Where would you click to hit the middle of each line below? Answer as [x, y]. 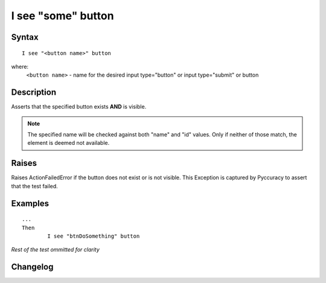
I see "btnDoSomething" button [94, 236]
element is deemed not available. [69, 143]
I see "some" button [62, 16]
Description [34, 93]
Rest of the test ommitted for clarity [55, 250]
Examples [30, 203]
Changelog [32, 267]
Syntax [25, 37]
